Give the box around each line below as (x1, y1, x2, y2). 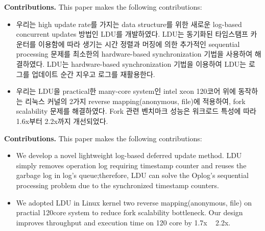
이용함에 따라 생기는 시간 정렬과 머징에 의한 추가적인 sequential (38, 38, 240, 49)
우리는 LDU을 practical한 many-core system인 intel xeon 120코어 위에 (16, 86, 236, 96)
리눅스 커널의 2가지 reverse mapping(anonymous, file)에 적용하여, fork (25, 95, 246, 106)
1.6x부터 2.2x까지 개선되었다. (16, 115, 108, 126)
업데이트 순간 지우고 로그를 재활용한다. (32, 68, 155, 79)
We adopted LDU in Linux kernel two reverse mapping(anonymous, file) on (16, 197, 252, 208)
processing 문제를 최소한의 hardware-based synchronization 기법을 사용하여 (16, 48, 253, 59)
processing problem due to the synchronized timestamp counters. (16, 179, 219, 190)
